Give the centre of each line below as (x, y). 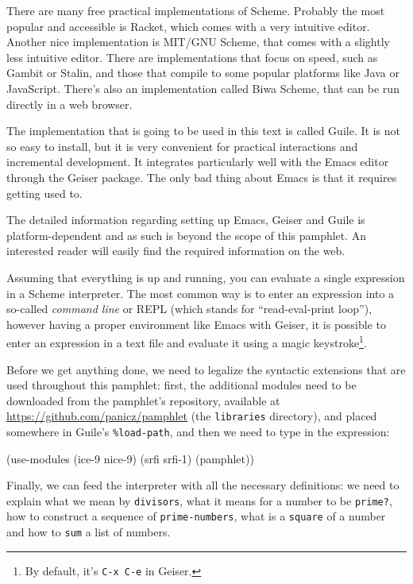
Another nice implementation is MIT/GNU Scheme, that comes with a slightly (198, 42)
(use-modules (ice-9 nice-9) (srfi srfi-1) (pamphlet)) (130, 458)
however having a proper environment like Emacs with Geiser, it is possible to (197, 324)
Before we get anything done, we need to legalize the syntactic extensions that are (206, 369)
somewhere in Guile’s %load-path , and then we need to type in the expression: (198, 431)
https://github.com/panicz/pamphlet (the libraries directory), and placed (192, 416)
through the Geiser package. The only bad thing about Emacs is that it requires (202, 177)
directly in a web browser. (69, 104)
